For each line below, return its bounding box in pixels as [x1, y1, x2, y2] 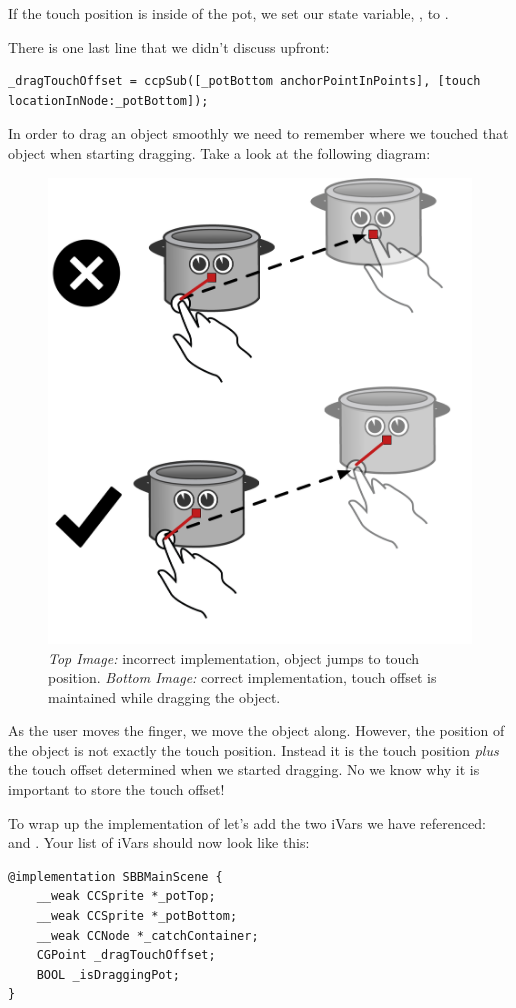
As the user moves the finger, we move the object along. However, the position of [8, 720, 505, 741]
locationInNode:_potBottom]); [8, 93, 209, 108]
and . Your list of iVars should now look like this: [8, 832, 310, 853]
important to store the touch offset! [8, 779, 225, 800]
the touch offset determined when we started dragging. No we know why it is [8, 759, 480, 780]
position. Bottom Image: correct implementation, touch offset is [48, 667, 437, 688]
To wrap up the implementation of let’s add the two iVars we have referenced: [8, 812, 486, 833]
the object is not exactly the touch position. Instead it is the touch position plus [8, 739, 499, 760]
